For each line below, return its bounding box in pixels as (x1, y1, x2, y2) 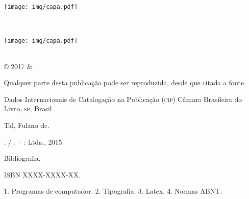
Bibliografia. (4, 153, 41, 163)
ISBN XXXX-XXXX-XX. (4, 169, 81, 179)
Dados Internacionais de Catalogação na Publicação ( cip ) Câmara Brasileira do (4, 94, 242, 104)
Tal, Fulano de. (4, 120, 50, 130)
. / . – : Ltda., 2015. (4, 136, 64, 147)
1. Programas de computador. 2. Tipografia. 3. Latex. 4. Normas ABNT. (4, 186, 223, 196)
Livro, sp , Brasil (4, 103, 52, 114)
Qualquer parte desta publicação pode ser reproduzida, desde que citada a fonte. (4, 77, 246, 88)
